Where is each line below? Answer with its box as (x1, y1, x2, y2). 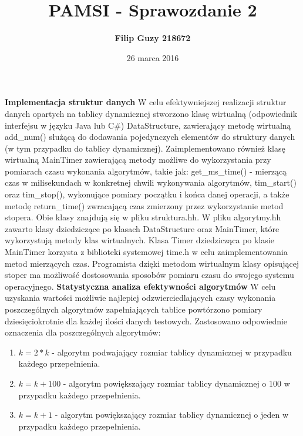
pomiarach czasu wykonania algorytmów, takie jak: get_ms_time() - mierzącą (5, 165, 287, 177)
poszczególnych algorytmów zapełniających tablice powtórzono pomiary (5, 303, 262, 315)
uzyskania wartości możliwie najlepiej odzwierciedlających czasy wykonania (5, 291, 276, 304)
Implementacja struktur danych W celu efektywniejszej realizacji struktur (5, 96, 287, 108)
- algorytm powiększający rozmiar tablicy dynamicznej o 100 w (63, 377, 290, 389)
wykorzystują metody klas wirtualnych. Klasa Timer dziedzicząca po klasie (5, 234, 274, 246)
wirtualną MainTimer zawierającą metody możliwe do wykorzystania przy (5, 153, 271, 166)
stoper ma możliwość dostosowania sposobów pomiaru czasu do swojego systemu (5, 269, 294, 281)
